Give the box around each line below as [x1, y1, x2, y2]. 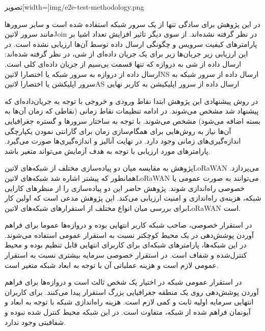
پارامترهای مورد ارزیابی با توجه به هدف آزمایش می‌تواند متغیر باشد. [5, 145, 210, 156]
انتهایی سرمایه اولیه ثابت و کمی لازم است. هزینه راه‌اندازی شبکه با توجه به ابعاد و [5, 296, 254, 307]
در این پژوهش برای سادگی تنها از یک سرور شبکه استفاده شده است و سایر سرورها [5, 18, 260, 29]
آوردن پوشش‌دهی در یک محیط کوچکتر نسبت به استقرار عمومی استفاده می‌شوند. [5, 229, 254, 240]
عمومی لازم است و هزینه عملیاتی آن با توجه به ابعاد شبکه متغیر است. [5, 259, 219, 270]
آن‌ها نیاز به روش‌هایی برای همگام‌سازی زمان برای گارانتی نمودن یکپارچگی [5, 125, 231, 136]
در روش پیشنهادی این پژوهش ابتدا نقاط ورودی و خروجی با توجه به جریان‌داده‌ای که [5, 95, 258, 106]
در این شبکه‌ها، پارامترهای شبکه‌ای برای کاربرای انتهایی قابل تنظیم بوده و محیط [5, 239, 247, 250]
